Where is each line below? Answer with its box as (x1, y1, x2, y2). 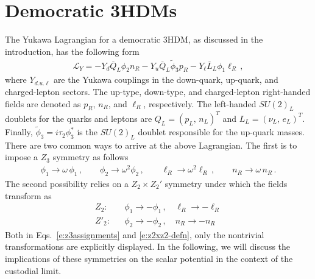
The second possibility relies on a (5, 177, 129, 189)
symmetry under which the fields (165, 177, 288, 189)
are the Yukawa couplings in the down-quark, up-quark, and (53, 73, 278, 86)
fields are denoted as (5, 97, 81, 110)
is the (77, 125, 97, 138)
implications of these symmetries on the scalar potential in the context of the (5, 252, 293, 264)
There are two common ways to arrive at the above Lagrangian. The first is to (5, 138, 297, 151)
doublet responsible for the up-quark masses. (138, 125, 305, 138)
